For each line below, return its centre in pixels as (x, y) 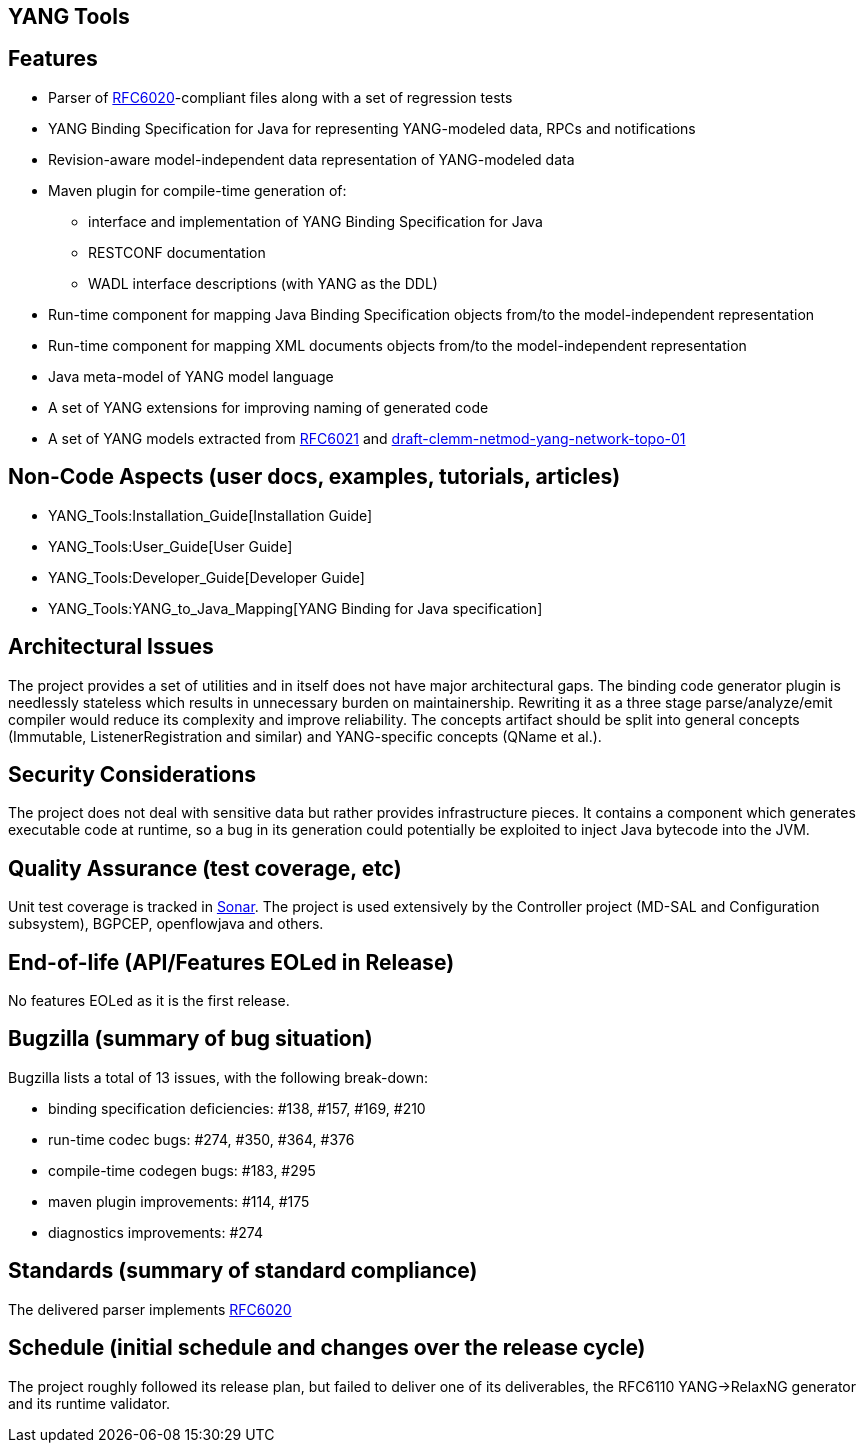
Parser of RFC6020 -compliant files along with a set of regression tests (280, 97)
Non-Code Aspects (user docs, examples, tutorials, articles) (314, 477)
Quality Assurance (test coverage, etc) (205, 868)
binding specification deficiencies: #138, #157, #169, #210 (237, 1108)
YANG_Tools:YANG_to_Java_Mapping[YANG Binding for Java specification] (295, 608)
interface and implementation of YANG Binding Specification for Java (315, 221)
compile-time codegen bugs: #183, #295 (182, 1170)
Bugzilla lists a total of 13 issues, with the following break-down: (218, 1077)
